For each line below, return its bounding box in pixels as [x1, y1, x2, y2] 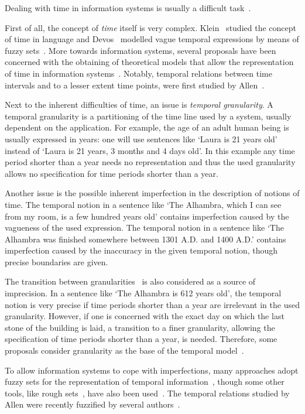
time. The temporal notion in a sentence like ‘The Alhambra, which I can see [5, 198, 282, 210]
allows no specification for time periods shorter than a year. [5, 167, 218, 179]
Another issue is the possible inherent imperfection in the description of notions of [5, 187, 300, 199]
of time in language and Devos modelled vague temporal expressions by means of [5, 33, 299, 45]
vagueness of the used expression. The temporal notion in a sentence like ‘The [5, 221, 284, 234]
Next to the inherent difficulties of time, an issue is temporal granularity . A [5, 98, 273, 111]
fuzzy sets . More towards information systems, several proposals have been [5, 44, 276, 56]
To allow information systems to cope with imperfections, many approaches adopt [5, 364, 299, 376]
